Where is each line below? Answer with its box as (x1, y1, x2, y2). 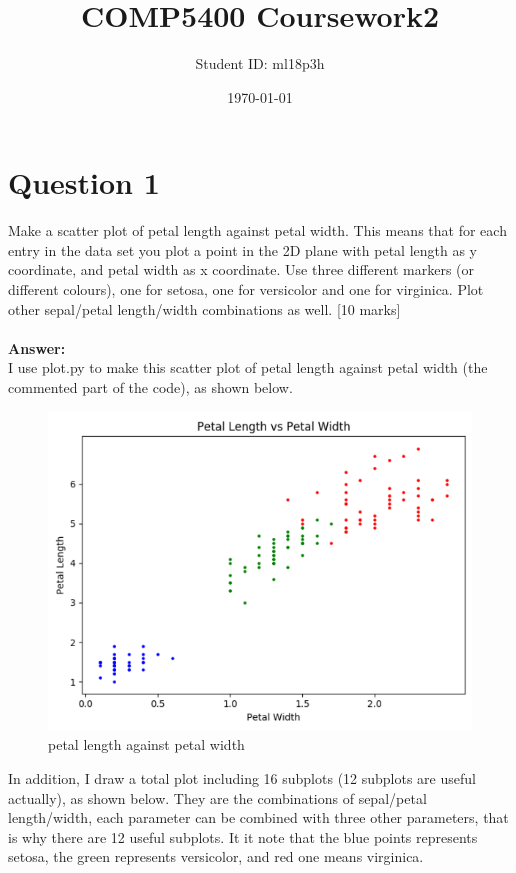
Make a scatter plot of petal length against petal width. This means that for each (8, 220, 507, 241)
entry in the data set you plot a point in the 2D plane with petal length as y (8, 239, 478, 260)
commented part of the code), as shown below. (8, 377, 293, 397)
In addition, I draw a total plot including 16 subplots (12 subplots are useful (8, 768, 476, 789)
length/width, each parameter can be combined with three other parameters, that (8, 807, 509, 828)
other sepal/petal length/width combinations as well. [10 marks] (8, 298, 401, 319)
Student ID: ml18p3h (195, 53, 325, 74)
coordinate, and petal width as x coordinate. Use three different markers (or (8, 259, 475, 280)
